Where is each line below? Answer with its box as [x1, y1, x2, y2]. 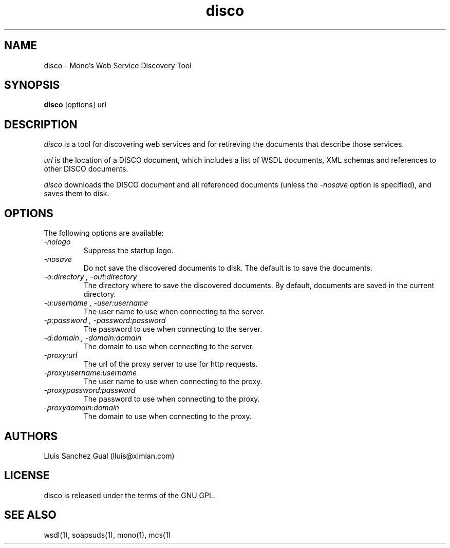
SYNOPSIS [4, 79, 60, 92]
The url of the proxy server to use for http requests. [83, 360, 258, 369]
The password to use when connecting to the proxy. [83, 394, 260, 404]
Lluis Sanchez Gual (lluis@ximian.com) [44, 451, 175, 460]
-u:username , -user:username [44, 298, 148, 308]
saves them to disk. [44, 189, 109, 198]
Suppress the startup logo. [83, 246, 174, 255]
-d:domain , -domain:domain [44, 333, 142, 343]
